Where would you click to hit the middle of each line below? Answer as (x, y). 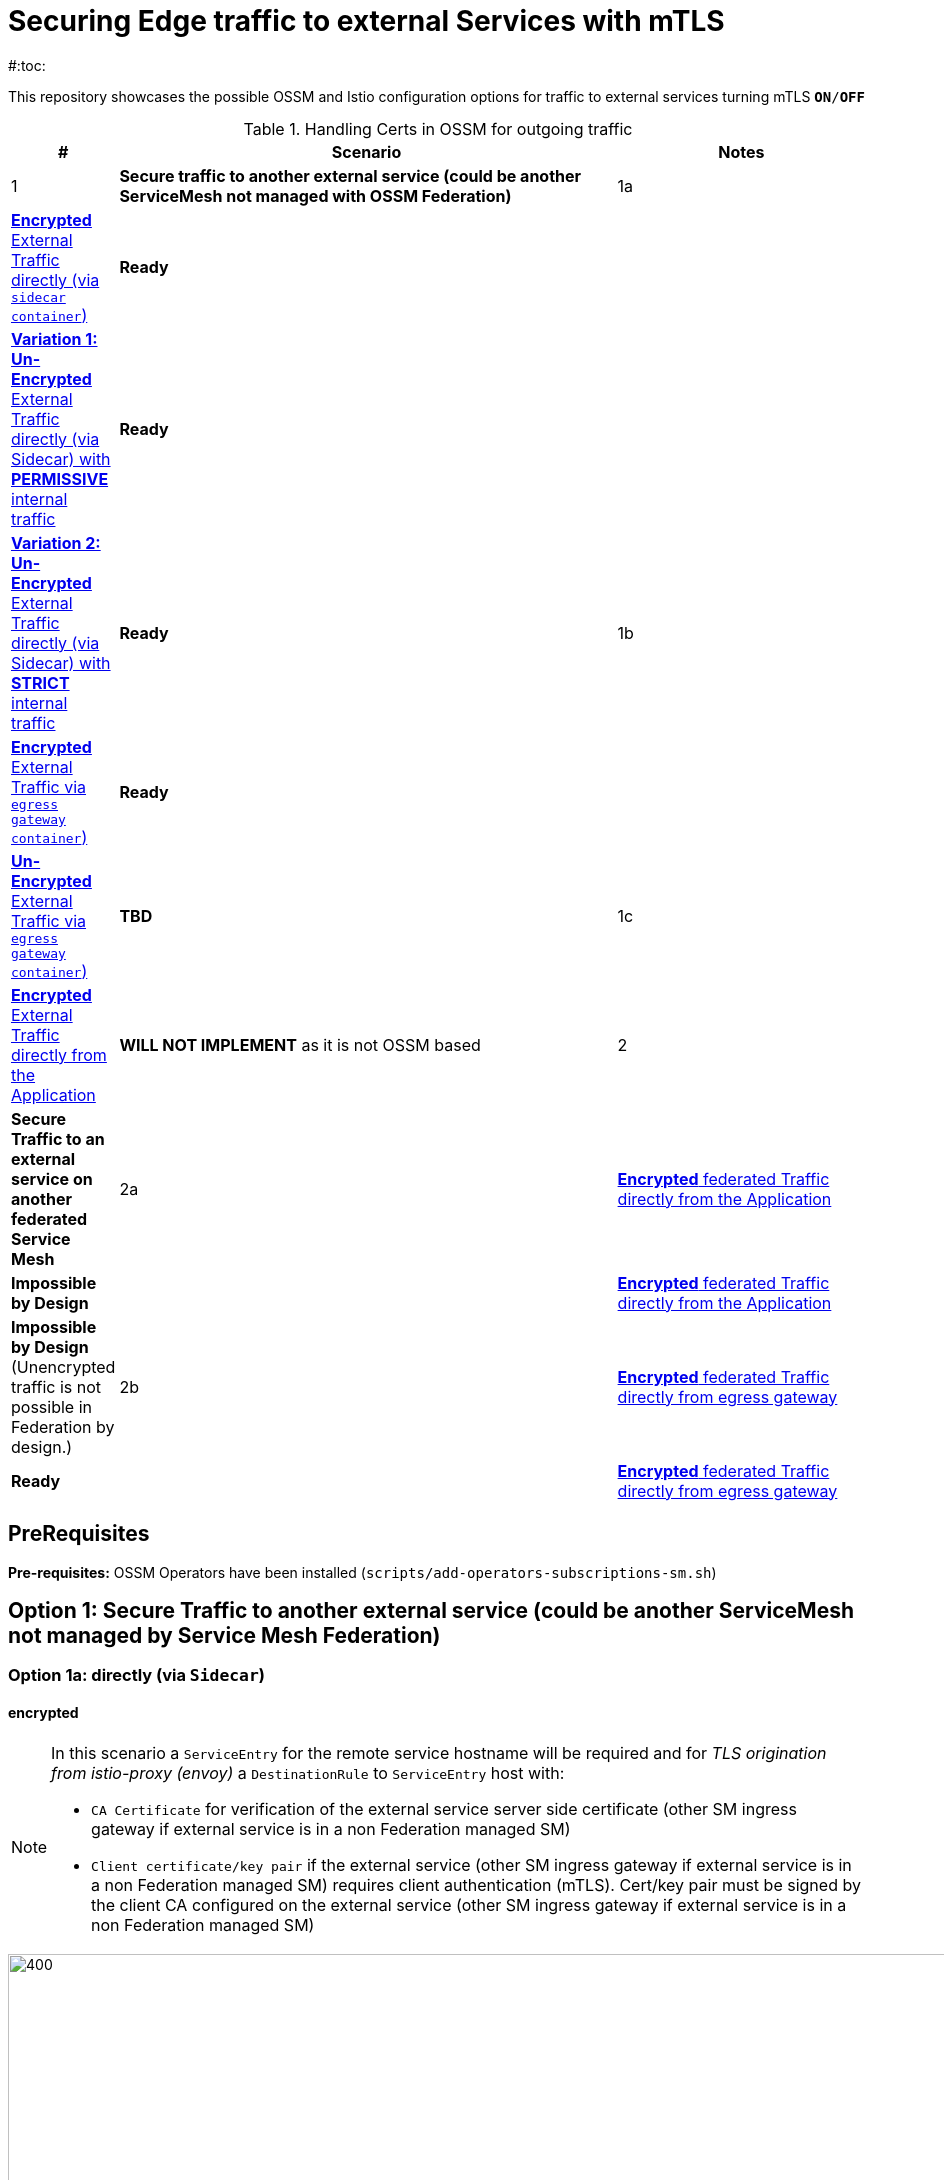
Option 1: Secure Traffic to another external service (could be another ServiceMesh (431, 1611)
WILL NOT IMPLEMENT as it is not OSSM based (300, 1044)
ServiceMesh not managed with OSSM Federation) (315, 195)
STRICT (40, 682)
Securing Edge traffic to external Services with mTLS (366, 21)
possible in (51, 1406)
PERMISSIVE (60, 478)
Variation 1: (54, 338)
